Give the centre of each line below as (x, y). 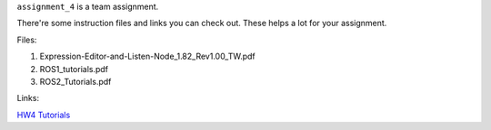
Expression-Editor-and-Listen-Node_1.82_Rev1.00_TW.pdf (148, 56)
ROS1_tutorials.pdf (74, 69)
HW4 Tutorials (44, 115)
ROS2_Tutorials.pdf (75, 81)
